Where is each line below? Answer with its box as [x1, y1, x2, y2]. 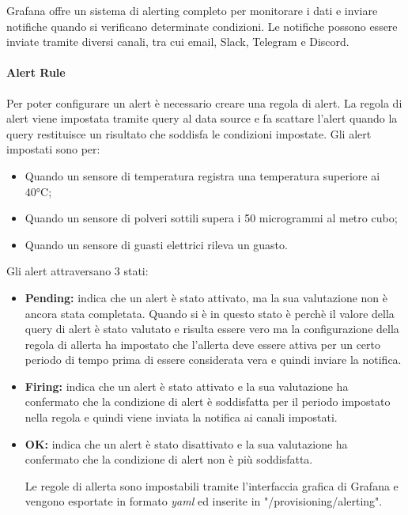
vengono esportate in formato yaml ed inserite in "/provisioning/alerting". [25, 493, 383, 509]
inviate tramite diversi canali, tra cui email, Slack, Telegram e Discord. [6, 33, 349, 50]
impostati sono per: [6, 141, 100, 157]
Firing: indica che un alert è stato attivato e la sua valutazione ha [25, 377, 349, 394]
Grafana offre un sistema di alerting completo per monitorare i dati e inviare [6, 2, 378, 18]
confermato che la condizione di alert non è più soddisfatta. [25, 451, 313, 468]
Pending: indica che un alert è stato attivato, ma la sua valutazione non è [25, 289, 387, 305]
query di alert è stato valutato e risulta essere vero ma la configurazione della [25, 320, 399, 337]
